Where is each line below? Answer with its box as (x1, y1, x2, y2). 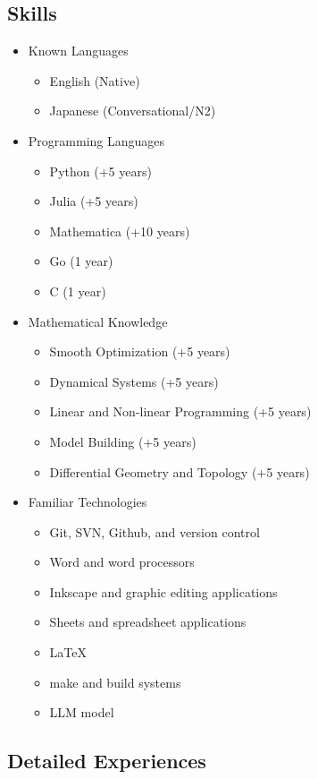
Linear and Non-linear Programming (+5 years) (49, 402, 312, 421)
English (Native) (49, 71, 140, 90)
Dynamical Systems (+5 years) (49, 372, 219, 390)
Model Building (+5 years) (49, 432, 197, 450)
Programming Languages (28, 131, 165, 150)
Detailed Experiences (7, 747, 206, 775)
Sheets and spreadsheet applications (49, 612, 247, 631)
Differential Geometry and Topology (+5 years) (49, 462, 310, 481)
